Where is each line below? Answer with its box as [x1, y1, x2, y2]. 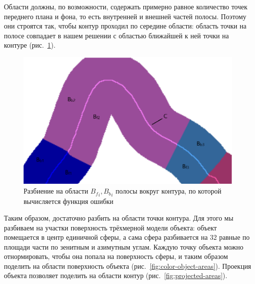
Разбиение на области [24, 186, 88, 196]
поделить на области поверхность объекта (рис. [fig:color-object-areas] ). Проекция [4, 260, 252, 271]
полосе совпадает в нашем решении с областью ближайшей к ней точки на [4, 30, 229, 40]
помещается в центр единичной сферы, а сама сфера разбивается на [4, 232, 208, 242]
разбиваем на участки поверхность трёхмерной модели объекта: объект [4, 222, 217, 232]
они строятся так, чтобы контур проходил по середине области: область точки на [4, 21, 247, 31]
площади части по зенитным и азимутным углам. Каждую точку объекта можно [4, 241, 244, 252]
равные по [219, 232, 250, 242]
